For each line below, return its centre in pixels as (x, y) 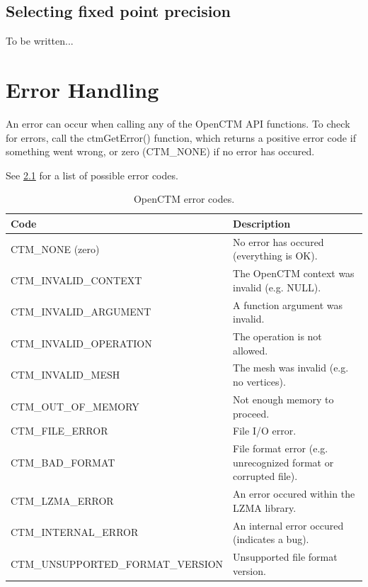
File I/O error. (265, 431)
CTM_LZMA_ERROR (62, 501)
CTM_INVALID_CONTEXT (76, 280)
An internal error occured (288, 525)
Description (262, 223)
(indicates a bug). (271, 539)
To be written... (40, 41)
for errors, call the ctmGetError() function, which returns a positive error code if (181, 137)
